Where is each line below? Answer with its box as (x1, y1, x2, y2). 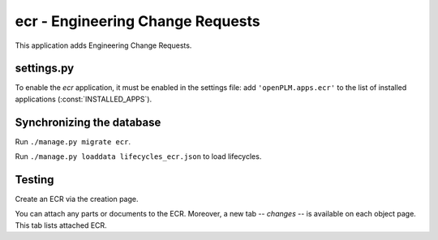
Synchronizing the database (15, 115, 161, 129)
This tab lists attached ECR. (15, 220, 107, 230)
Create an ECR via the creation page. (15, 195, 139, 204)
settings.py (15, 62, 75, 75)
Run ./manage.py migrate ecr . (15, 136, 131, 146)
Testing (15, 173, 54, 186)
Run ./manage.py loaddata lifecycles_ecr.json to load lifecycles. (15, 152, 262, 161)
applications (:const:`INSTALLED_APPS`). (15, 94, 152, 104)
